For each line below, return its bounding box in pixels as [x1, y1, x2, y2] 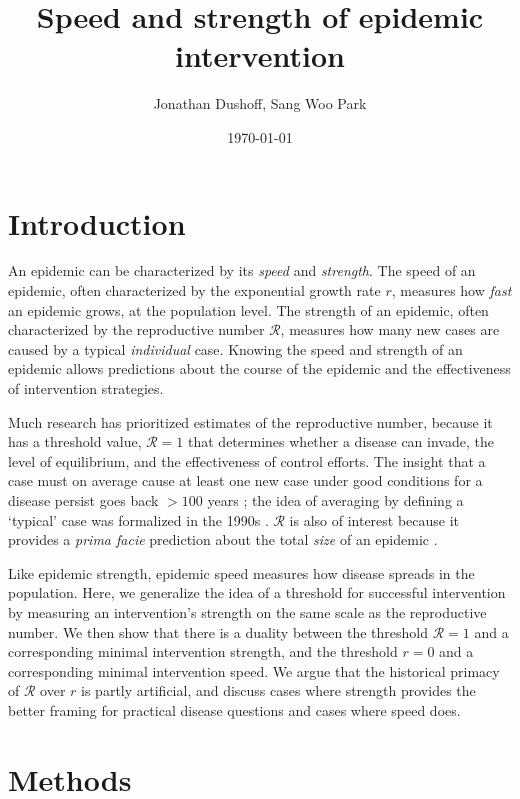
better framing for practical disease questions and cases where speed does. [8, 699, 461, 720]
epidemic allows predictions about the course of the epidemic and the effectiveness [8, 358, 511, 379]
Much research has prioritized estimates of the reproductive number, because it [8, 411, 493, 432]
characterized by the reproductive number [8, 319, 265, 340]
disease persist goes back [8, 489, 159, 510]
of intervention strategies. [8, 378, 164, 398]
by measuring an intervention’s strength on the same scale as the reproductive [8, 601, 487, 622]
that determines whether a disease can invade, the [188, 431, 494, 452]
